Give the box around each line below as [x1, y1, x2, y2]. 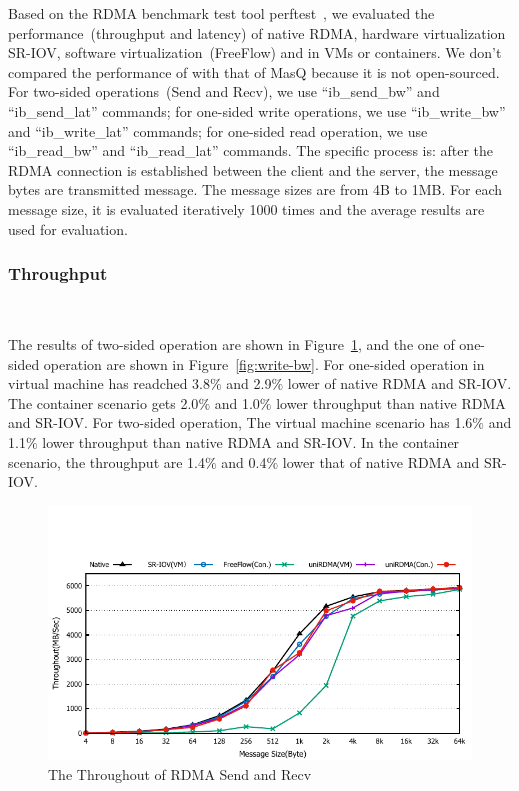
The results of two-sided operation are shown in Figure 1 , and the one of [8, 333, 455, 354]
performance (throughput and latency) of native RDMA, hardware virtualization [8, 22, 506, 43]
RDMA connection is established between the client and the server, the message [8, 159, 498, 180]
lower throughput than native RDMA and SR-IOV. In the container [42, 431, 460, 452]
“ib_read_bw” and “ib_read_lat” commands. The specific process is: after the [8, 140, 494, 161]
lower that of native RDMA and [282, 451, 480, 472]
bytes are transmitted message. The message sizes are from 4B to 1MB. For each [8, 179, 502, 200]
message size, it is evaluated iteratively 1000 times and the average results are [8, 198, 485, 219]
